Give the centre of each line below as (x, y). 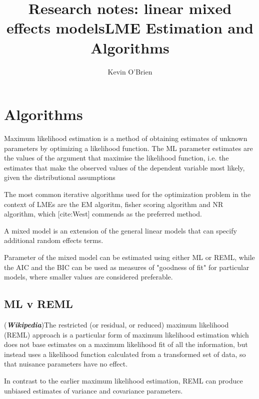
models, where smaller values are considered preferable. (88, 277)
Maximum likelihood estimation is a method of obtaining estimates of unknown (126, 138)
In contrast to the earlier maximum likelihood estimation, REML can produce (123, 380)
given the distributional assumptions (60, 177)
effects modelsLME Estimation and (130, 28)
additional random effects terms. (54, 240)
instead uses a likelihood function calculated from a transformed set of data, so (125, 354)
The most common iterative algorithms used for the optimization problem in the (127, 194)
